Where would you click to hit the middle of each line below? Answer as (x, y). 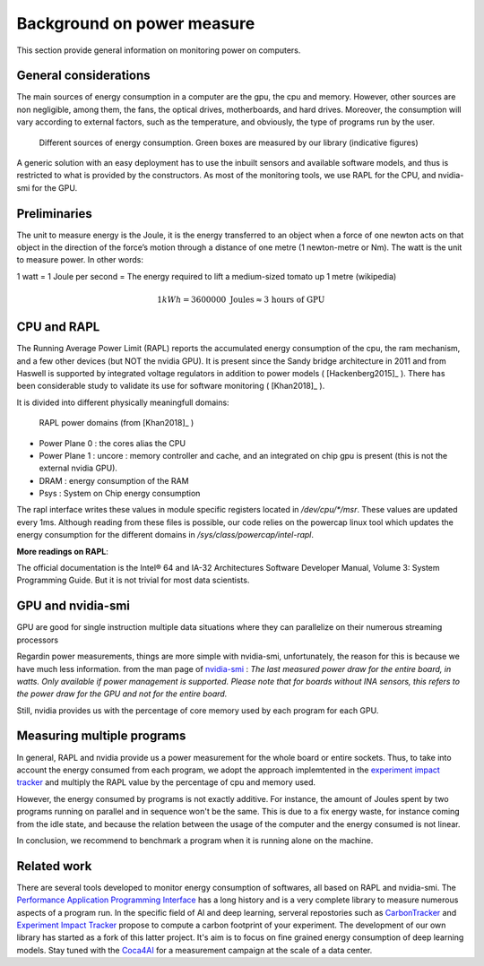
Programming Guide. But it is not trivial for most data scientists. (133, 580)
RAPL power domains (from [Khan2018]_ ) (117, 423)
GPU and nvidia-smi (73, 606)
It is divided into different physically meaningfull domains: (123, 402)
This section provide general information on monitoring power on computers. (159, 50)
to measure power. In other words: (80, 260)
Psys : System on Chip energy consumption (120, 494)
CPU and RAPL (58, 327)
